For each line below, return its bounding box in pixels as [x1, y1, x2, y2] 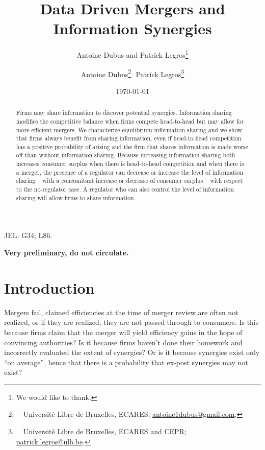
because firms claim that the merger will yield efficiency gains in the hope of [4, 326, 243, 337]
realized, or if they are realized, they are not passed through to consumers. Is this [4, 317, 259, 327]
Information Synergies [53, 18, 212, 39]
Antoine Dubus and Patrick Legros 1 [76, 48, 189, 60]
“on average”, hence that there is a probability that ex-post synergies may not [4, 357, 248, 367]
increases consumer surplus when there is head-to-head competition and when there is [16, 159, 244, 168]
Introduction [4, 277, 95, 298]
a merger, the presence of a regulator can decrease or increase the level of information [16, 168, 244, 176]
